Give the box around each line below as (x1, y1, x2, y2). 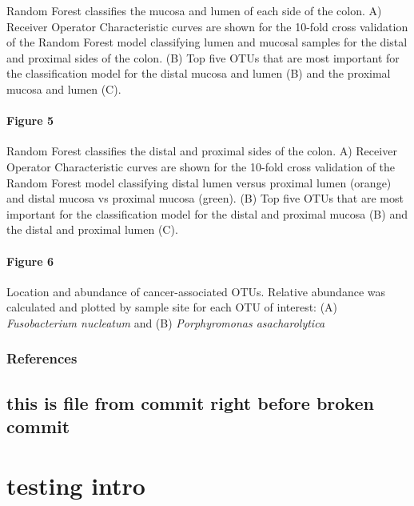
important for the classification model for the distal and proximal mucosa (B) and (6, 205, 408, 222)
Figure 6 (6, 252, 54, 269)
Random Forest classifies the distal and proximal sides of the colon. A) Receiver (6, 143, 397, 159)
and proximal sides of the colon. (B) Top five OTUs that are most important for (6, 49, 400, 66)
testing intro (6, 468, 145, 501)
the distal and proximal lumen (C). (6, 221, 178, 238)
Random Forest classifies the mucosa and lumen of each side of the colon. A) (6, 2, 382, 18)
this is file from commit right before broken (6, 390, 374, 415)
